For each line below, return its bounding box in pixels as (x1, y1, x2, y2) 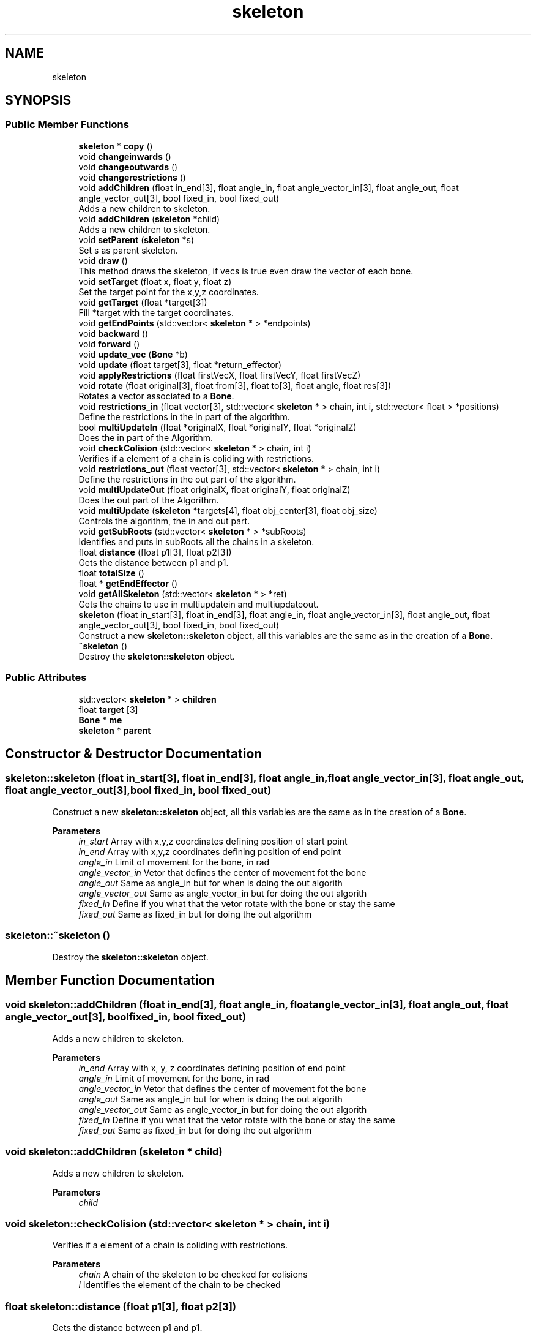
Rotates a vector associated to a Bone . (78, 390, 234, 401)
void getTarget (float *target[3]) (78, 296, 207, 307)
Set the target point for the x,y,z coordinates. (78, 286, 259, 297)
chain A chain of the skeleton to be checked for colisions (78, 1269, 308, 1280)
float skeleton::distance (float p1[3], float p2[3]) (5, 1300, 236, 1313)
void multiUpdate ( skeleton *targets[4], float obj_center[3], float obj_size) (78, 505, 378, 516)
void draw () (78, 255, 128, 266)
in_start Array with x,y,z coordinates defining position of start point (78, 835, 348, 846)
